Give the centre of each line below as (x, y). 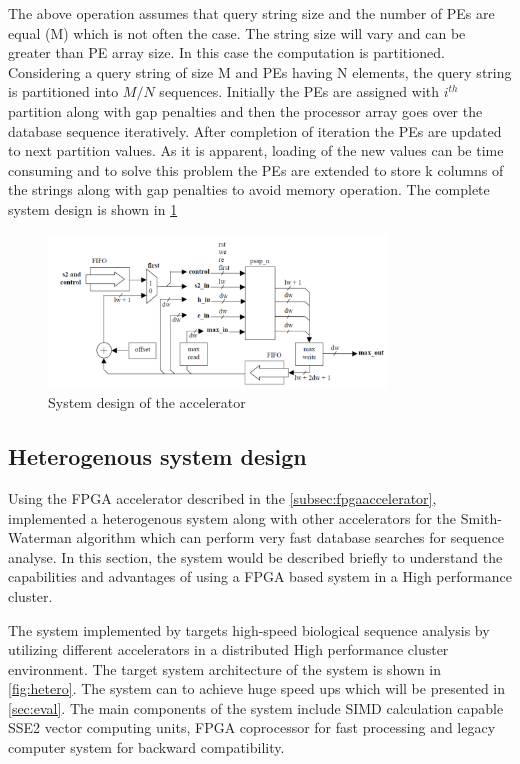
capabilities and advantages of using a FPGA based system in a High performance (260, 576)
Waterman (40, 537)
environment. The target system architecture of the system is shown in (225, 668)
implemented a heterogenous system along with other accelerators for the (232, 517)
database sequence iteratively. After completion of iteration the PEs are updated (255, 130)
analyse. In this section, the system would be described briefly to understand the (255, 556)
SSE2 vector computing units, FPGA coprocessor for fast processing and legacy (252, 727)
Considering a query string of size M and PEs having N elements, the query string (260, 71)
